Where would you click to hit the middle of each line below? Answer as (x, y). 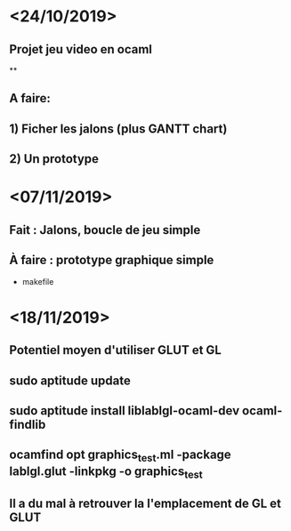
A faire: (30, 98)
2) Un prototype (54, 159)
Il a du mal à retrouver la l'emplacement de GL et (145, 504)
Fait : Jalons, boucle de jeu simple (105, 230)
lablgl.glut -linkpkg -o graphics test (106, 472)
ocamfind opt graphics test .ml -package (120, 456)
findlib (28, 424)
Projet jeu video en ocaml (81, 49)
